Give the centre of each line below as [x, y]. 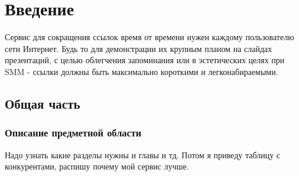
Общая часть [43, 103]
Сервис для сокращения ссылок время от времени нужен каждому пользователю [149, 37]
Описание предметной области [73, 133]
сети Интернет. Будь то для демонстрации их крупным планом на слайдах [139, 48]
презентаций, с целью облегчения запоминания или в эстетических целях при [145, 60]
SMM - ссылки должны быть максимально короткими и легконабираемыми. [142, 71]
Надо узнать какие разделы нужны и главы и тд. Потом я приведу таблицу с [143, 154]
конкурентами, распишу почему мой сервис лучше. [97, 166]
